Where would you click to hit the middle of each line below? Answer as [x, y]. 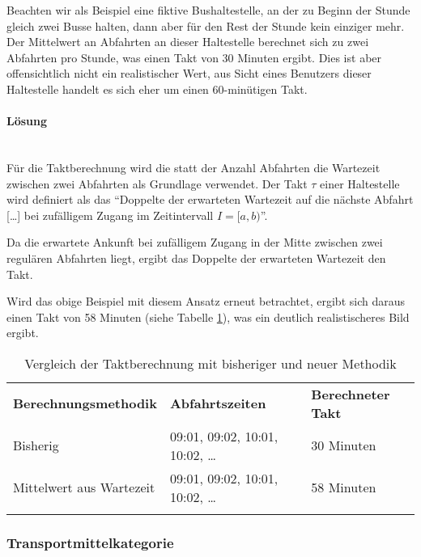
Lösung [27, 121]
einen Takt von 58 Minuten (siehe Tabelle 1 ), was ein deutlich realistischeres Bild [208, 316]
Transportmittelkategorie [90, 542]
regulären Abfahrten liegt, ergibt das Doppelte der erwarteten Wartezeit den [196, 257]
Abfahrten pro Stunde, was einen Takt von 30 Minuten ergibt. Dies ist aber [194, 57]
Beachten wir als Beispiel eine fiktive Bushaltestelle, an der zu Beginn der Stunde [208, 10]
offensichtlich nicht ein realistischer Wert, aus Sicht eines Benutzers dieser [189, 73]
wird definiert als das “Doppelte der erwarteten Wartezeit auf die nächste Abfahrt [210, 199]
